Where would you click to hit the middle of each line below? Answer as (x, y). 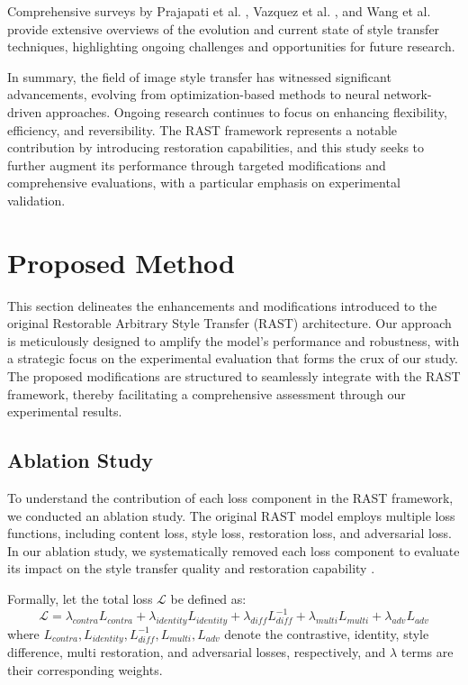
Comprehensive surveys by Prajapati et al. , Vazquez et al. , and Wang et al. (219, 11)
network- (408, 94)
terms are (427, 652)
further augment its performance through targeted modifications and (197, 164)
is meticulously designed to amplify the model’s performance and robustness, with (234, 340)
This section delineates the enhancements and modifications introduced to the (222, 305)
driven (25, 111)
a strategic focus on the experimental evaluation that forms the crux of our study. (233, 358)
